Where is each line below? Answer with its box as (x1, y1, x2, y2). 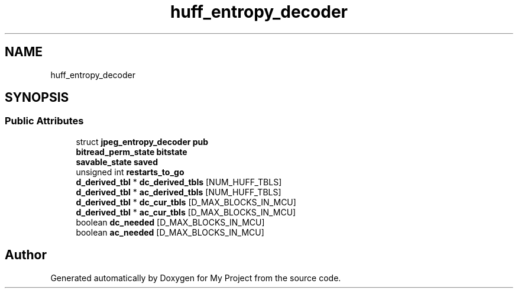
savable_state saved (76, 156, 158, 167)
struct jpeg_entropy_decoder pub (76, 136, 209, 147)
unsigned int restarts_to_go (76, 166, 184, 177)
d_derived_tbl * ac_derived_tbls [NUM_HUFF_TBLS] (76, 186, 281, 197)
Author (5, 247, 47, 263)
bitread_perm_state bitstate (76, 146, 187, 157)
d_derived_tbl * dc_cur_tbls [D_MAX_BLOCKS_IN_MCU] (76, 197, 296, 207)
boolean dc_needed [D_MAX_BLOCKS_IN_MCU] (76, 217, 265, 227)
